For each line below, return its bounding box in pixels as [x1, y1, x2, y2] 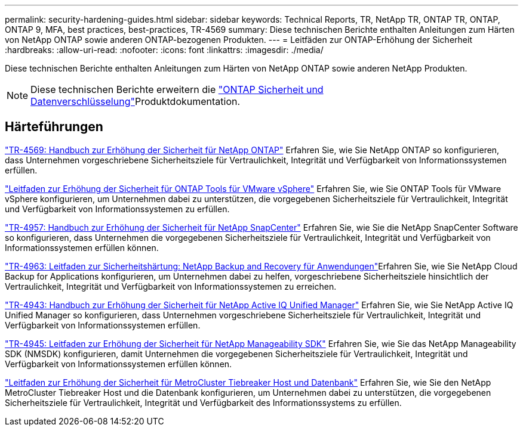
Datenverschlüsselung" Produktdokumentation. [30, 95, 241, 107]
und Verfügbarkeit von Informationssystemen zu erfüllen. [5, 203, 230, 214]
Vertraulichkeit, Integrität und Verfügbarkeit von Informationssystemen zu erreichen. [5, 281, 337, 292]
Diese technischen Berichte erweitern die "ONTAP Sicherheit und [30, 83, 324, 95]
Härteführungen [5, 119, 103, 135]
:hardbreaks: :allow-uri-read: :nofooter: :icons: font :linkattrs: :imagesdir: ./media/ [5, 45, 324, 55]
